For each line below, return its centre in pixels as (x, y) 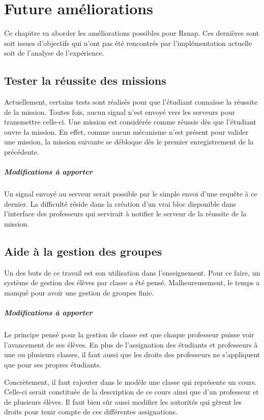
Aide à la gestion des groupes (83, 251)
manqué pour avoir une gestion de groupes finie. (79, 292)
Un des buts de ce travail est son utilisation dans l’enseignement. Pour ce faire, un (132, 272)
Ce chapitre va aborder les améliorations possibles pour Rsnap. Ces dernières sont (132, 33)
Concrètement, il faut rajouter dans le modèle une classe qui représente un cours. (130, 381)
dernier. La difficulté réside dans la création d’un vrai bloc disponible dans (120, 203)
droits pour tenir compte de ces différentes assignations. (91, 412)
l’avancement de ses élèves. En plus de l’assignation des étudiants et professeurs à (131, 344)
